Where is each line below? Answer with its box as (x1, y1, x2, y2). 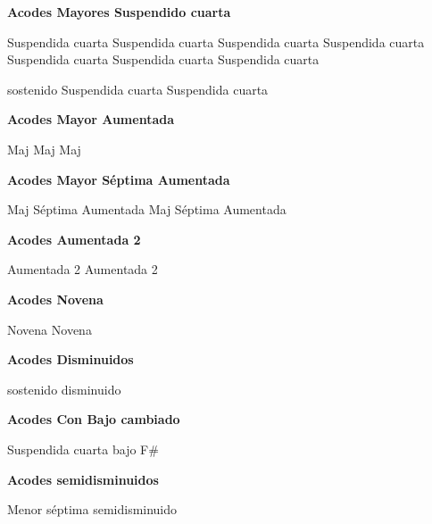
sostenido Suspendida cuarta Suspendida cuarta (7, 79, 269, 98)
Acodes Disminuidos (7, 350, 134, 369)
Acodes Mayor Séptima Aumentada (7, 170, 230, 188)
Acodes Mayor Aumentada (7, 110, 174, 129)
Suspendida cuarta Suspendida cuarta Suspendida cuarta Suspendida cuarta (7, 32, 425, 51)
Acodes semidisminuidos (7, 470, 159, 488)
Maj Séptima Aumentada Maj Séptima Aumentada (7, 200, 287, 219)
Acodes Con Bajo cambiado (7, 410, 180, 428)
